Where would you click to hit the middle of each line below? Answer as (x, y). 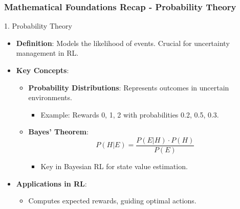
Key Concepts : (42, 70)
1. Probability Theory (38, 26)
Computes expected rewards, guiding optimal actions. (112, 201)
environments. (50, 97)
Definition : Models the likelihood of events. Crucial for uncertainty (123, 43)
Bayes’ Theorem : (58, 132)
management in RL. (47, 53)
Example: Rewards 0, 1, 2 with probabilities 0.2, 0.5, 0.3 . (130, 114)
